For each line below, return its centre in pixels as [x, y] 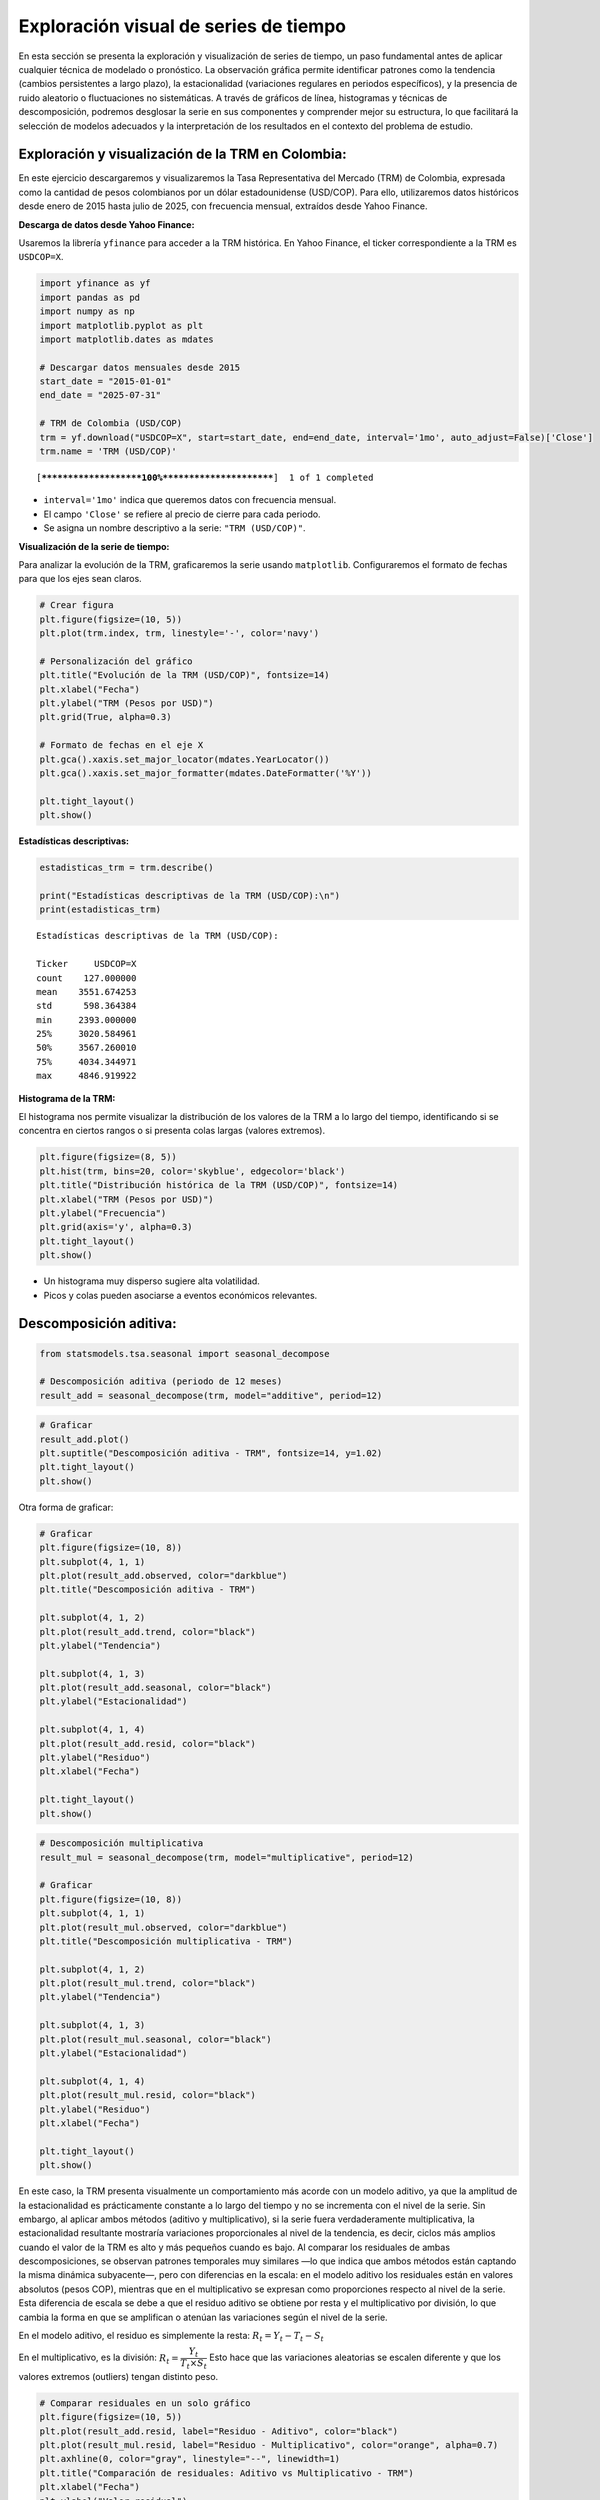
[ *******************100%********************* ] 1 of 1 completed [205, 478]
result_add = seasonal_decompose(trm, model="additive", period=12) [211, 1395]
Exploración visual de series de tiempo [182, 26]
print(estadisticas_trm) [100, 909]
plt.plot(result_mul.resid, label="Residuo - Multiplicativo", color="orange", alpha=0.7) [269, 2445]
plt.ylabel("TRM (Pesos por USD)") [126, 703]
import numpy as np [87, 311]
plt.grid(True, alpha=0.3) [105, 717]
